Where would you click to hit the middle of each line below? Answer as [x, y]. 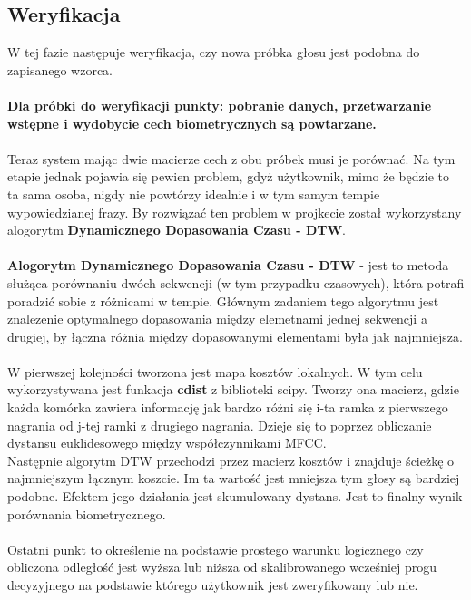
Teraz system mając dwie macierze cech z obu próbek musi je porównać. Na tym [231, 158]
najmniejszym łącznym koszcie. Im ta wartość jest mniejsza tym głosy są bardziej [234, 478]
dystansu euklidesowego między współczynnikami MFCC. [167, 443]
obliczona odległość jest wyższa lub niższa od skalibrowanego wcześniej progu [222, 567]
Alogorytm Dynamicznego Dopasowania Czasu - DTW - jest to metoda [228, 265]
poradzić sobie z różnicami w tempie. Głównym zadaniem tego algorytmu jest [223, 300]
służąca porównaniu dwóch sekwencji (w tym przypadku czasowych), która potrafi [236, 282]
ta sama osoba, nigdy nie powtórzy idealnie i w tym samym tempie [194, 194]
